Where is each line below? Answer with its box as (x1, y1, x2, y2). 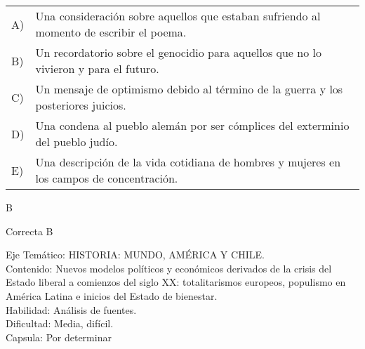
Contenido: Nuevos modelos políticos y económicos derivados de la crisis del (6, 261, 332, 275)
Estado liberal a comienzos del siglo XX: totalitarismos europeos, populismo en (6, 275, 346, 289)
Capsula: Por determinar (6, 329, 112, 344)
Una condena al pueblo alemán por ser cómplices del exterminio (35, 117, 350, 133)
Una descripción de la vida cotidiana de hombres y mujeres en (35, 154, 341, 170)
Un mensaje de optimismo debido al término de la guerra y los (35, 81, 343, 97)
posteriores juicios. (35, 97, 126, 113)
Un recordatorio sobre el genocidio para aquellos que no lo (35, 44, 321, 60)
